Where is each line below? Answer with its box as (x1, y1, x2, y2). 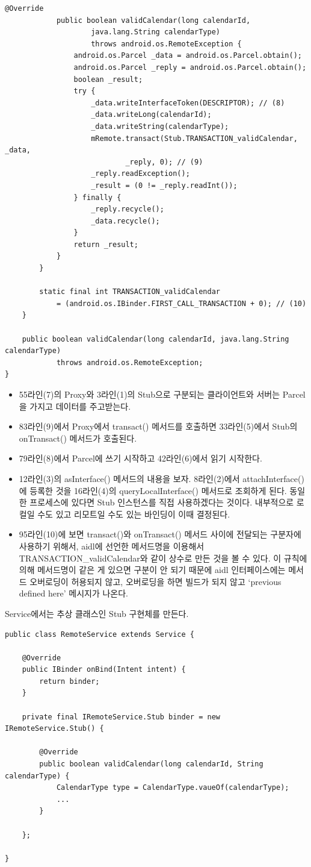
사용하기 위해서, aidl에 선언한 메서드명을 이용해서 (19, 539, 205, 552)
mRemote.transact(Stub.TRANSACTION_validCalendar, (91, 134, 298, 143)
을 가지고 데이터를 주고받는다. (19, 399, 131, 412)
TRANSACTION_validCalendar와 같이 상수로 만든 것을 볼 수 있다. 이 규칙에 (19, 551, 307, 564)
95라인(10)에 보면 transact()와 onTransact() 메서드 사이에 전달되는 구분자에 (19, 528, 301, 540)
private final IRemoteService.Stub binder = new (22, 712, 220, 721)
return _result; (73, 240, 138, 249)
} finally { (73, 193, 122, 202)
